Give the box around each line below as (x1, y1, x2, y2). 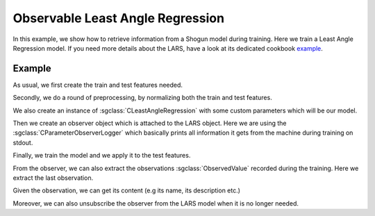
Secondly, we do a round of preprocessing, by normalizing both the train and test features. (12, 94, 272, 102)
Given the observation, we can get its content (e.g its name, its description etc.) (12, 186, 241, 194)
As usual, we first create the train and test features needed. (12, 81, 183, 89)
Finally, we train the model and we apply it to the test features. (12, 151, 191, 160)
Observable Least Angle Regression (12, 10, 225, 26)
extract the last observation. (12, 174, 94, 182)
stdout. (12, 138, 33, 147)
